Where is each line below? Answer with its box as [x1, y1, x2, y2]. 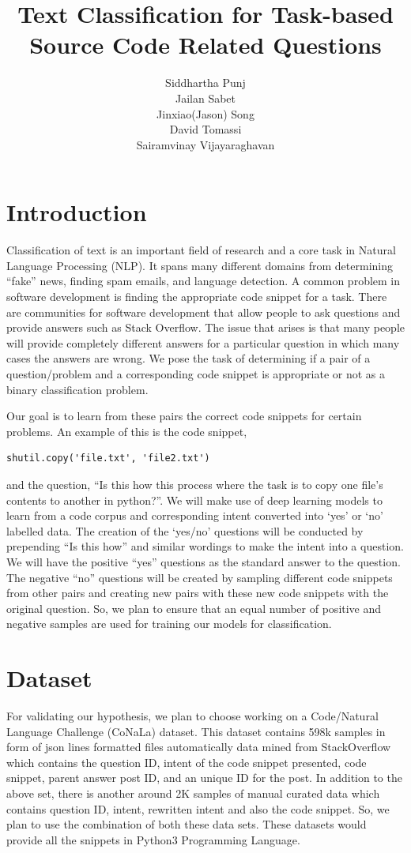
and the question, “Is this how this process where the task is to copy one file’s [6, 475, 383, 492]
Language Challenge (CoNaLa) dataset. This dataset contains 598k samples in [6, 723, 386, 739]
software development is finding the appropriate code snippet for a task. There [6, 288, 387, 304]
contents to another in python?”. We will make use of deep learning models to [6, 491, 383, 508]
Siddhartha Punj [165, 74, 246, 91]
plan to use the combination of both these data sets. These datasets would [6, 816, 367, 832]
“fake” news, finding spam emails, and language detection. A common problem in [6, 272, 401, 289]
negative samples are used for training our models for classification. [6, 615, 332, 632]
